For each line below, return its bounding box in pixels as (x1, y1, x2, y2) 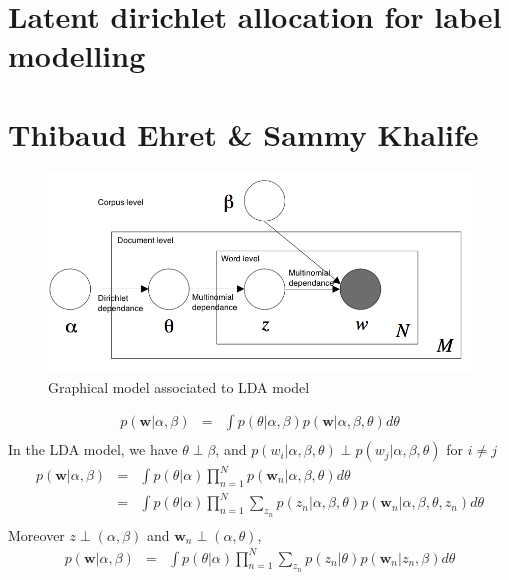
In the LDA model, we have (8, 439, 178, 460)
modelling (8, 35, 146, 76)
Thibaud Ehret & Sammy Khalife (8, 113, 479, 154)
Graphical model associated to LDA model (48, 376, 310, 397)
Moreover (8, 524, 65, 545)
